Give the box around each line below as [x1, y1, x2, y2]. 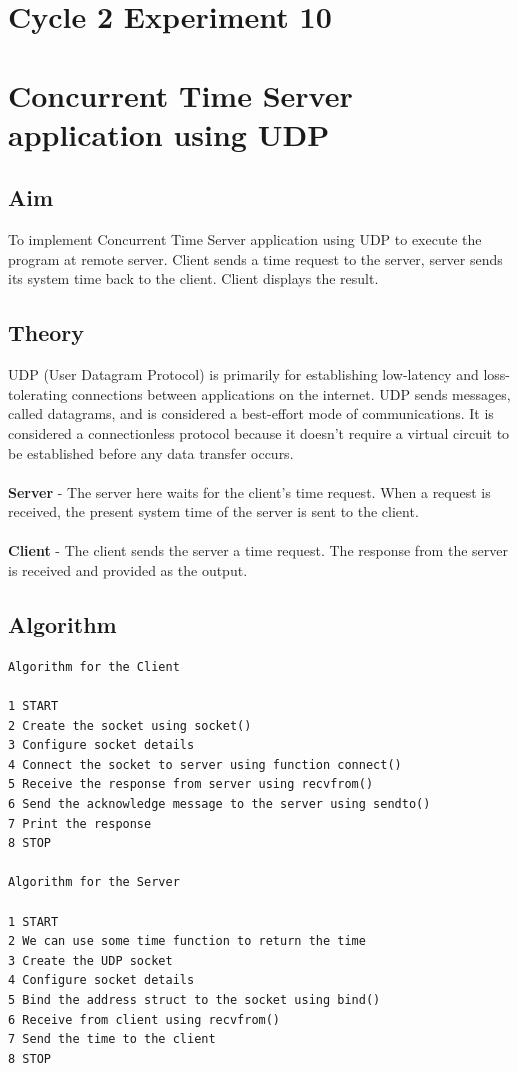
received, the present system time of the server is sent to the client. [8, 501, 419, 522]
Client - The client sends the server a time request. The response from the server [8, 540, 508, 561]
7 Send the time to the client [8, 1032, 216, 1047]
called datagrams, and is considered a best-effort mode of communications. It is [8, 403, 494, 424]
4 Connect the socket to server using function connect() [8, 757, 402, 772]
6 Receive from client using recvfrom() [8, 1012, 281, 1027]
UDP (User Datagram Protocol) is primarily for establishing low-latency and [8, 364, 479, 385]
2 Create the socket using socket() [8, 718, 252, 733]
